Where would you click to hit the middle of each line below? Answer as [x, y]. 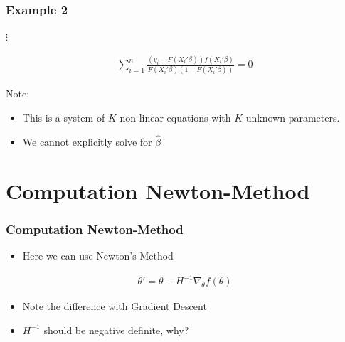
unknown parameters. [293, 118]
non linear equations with [175, 118]
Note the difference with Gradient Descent [115, 306]
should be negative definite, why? [116, 330]
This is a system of [64, 118]
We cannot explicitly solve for [87, 141]
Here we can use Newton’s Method [98, 256]
